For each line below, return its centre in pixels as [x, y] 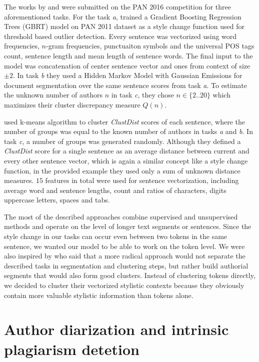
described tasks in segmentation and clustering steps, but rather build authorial [126, 265]
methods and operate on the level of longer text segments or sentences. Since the [128, 226]
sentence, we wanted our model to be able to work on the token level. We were [124, 246]
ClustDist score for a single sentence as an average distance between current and [127, 151]
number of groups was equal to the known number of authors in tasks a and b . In [128, 131]
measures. [19, 180]
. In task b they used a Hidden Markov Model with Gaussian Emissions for [127, 75]
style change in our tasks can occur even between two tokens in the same [116, 236]
